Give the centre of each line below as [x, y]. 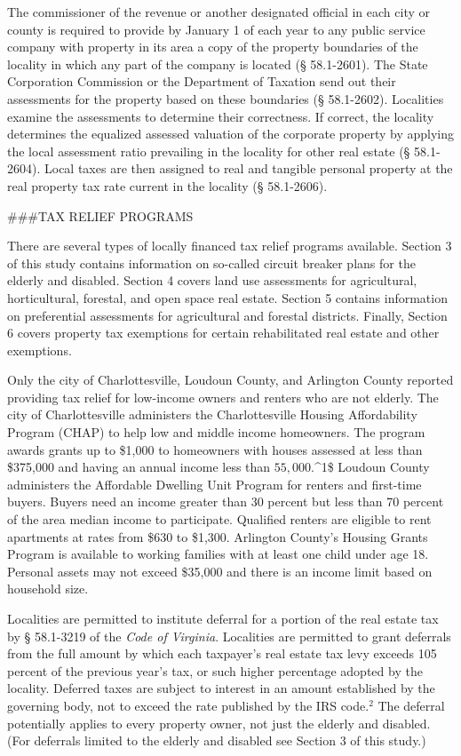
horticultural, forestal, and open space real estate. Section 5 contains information [227, 297]
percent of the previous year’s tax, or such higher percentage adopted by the [215, 670]
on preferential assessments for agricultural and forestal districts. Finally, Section [227, 315]
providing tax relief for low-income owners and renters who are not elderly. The [223, 397]
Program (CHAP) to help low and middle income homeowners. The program [216, 432]
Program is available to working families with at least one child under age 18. [218, 554]
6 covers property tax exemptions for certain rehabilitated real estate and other [223, 333]
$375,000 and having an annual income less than [139, 467]
